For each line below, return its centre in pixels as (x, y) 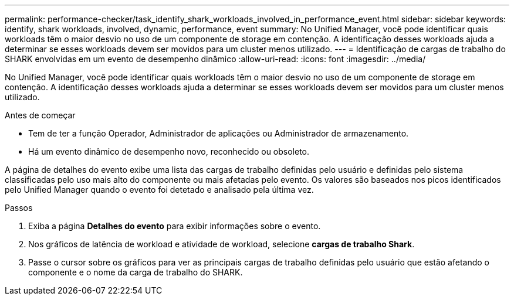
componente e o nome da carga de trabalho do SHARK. (136, 272)
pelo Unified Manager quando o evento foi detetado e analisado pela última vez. (159, 190)
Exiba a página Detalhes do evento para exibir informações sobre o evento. (175, 226)
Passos (19, 208)
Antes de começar (40, 115)
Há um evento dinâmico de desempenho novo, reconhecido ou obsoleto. (169, 151)
